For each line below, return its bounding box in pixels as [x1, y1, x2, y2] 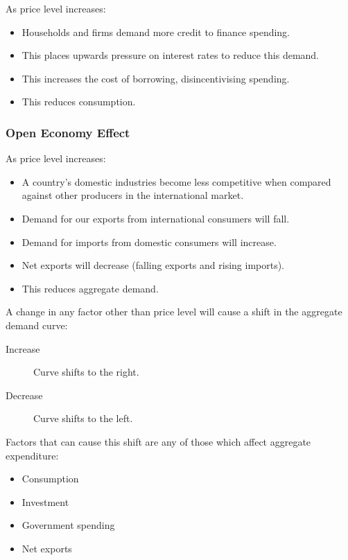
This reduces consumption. [21, 94, 136, 109]
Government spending [21, 518, 115, 532]
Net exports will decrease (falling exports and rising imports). [21, 258, 285, 272]
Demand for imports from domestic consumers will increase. [21, 234, 277, 249]
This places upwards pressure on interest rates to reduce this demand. [21, 48, 319, 62]
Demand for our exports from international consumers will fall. [21, 211, 290, 225]
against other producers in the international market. [21, 188, 244, 202]
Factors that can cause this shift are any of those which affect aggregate [6, 434, 311, 448]
